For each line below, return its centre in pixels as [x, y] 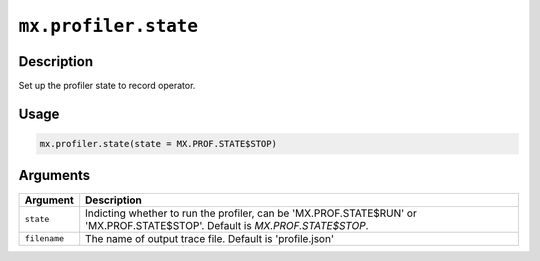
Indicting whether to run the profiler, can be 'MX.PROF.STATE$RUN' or [251, 213]
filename [44, 238]
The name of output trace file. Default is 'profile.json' [210, 238]
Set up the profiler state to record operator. [107, 86]
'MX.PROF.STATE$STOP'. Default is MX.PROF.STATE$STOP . [227, 225]
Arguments [54, 175]
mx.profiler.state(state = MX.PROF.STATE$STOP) [158, 144]
